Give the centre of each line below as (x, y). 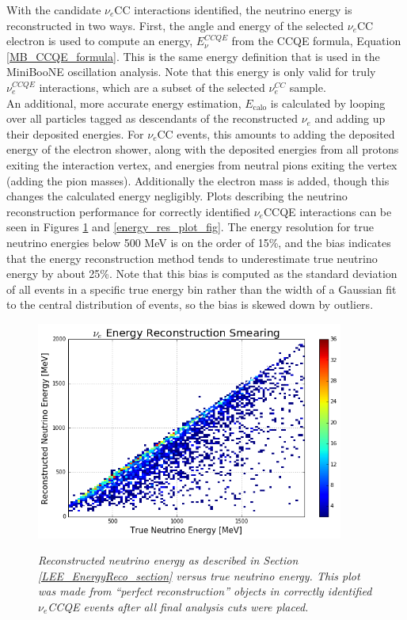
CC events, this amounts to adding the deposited (276, 133)
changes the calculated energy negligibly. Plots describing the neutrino (177, 196)
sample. (308, 87)
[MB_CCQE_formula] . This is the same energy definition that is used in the (193, 56)
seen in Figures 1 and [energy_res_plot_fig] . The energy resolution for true (190, 227)
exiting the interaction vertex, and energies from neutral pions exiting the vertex (202, 164)
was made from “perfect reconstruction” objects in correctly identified (205, 591)
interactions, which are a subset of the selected (152, 87)
